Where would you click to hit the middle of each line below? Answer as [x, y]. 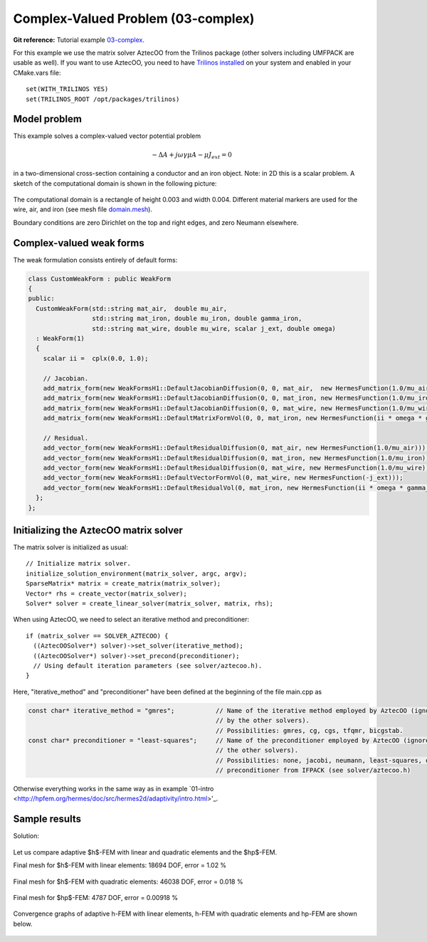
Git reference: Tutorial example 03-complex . [79, 40]
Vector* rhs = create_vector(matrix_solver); [107, 593]
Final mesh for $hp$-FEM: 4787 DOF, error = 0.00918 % [95, 897]
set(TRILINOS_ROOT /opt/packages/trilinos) [103, 99]
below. [23, 924]
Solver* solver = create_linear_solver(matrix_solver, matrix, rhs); [150, 604]
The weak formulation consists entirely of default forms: [95, 260]
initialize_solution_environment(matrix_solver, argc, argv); [137, 573]
